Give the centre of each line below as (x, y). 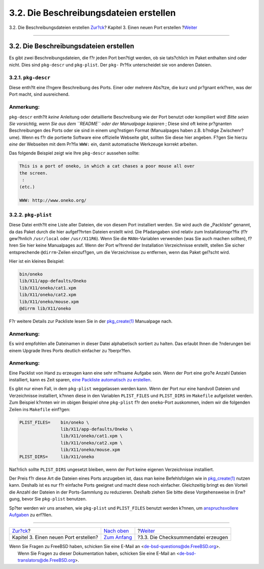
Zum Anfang (118, 538)
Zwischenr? (232, 130)
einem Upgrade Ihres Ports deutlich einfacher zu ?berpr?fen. (70, 350)
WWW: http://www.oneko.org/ (53, 200)
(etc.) (27, 187)
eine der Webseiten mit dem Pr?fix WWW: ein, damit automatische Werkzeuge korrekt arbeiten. (103, 144)
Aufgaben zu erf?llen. (31, 515)
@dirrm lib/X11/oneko (45, 309)
